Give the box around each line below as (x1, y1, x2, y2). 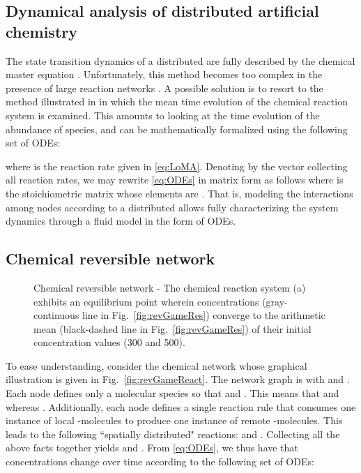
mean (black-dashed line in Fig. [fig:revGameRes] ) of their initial (33, 321, 312, 336)
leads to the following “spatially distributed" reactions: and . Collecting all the (6, 426, 340, 441)
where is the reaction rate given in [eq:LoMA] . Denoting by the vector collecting (6, 158, 348, 173)
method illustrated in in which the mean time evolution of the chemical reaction (6, 94, 348, 109)
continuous (33, 308, 79, 322)
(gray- (262, 294, 288, 308)
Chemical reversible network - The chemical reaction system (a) (33, 280, 306, 294)
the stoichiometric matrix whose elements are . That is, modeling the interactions (6, 186, 353, 200)
